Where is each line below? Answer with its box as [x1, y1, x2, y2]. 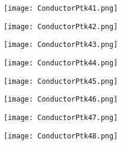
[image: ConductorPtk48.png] [4, 131, 118, 140]
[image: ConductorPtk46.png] [4, 95, 118, 104]
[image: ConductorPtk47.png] [4, 113, 118, 122]
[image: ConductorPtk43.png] [4, 40, 118, 49]
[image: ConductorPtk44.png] [4, 58, 118, 67]
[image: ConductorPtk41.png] [4, 4, 118, 12]
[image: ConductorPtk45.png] [4, 77, 118, 86]
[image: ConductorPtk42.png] [4, 22, 118, 31]
